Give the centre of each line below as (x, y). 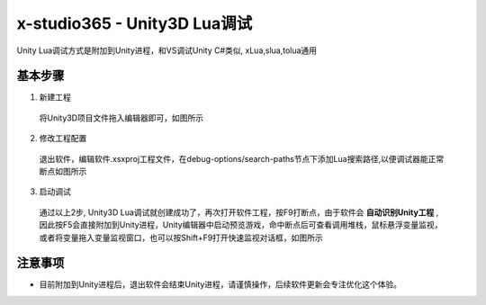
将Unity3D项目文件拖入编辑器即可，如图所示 (121, 118)
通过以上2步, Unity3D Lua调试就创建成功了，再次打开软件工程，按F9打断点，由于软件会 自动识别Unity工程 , (239, 212)
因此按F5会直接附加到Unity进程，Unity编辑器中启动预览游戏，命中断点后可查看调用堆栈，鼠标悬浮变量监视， (241, 225)
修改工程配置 (63, 139)
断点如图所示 (63, 172)
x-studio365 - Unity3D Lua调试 (135, 23)
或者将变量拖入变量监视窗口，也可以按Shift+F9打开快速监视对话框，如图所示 (181, 238)
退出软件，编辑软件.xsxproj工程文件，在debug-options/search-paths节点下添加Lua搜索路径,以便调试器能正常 (242, 158)
